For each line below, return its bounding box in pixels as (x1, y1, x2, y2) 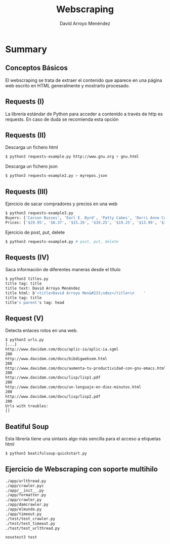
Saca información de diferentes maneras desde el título (5, 267, 121, 273)
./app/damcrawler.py (5, 502, 49, 507)
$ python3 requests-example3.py (5, 210, 73, 215)
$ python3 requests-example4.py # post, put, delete (5, 239, 119, 244)
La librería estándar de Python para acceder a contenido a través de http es (5, 111, 163, 117)
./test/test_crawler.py (5, 516, 56, 521)
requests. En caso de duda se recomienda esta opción (5, 116, 119, 122)
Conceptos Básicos (5, 63, 68, 72)
